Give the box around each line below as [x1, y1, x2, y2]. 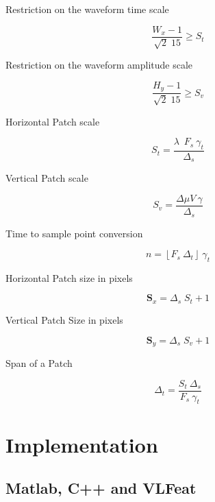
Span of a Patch [5, 355, 73, 370]
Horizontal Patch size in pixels [5, 270, 133, 285]
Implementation [5, 430, 158, 458]
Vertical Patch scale [5, 171, 88, 185]
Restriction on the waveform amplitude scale [5, 58, 193, 72]
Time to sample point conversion [5, 226, 143, 240]
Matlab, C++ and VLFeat [5, 477, 197, 499]
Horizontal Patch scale [5, 114, 100, 128]
